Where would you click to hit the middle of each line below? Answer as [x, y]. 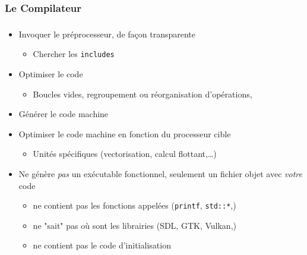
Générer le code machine [64, 114]
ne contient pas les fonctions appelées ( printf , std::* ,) [134, 205]
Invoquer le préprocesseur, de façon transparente [107, 34]
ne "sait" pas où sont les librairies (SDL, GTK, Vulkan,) [134, 225]
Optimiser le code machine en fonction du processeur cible [125, 133]
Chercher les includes [74, 54]
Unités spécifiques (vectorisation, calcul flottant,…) [125, 154]
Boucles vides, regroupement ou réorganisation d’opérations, [143, 94]
